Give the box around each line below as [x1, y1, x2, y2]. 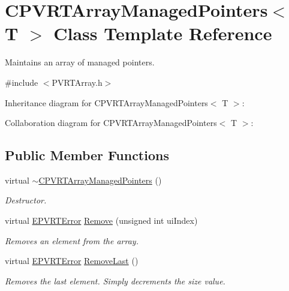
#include [5, 76, 38, 88]
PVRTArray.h [52, 76, 103, 88]
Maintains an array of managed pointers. [5, 56, 155, 68]
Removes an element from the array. [5, 234, 139, 247]
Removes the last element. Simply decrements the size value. [5, 274, 225, 287]
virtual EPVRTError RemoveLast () [5, 254, 139, 267]
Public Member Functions [5, 146, 169, 164]
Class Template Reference [53, 21, 272, 46]
